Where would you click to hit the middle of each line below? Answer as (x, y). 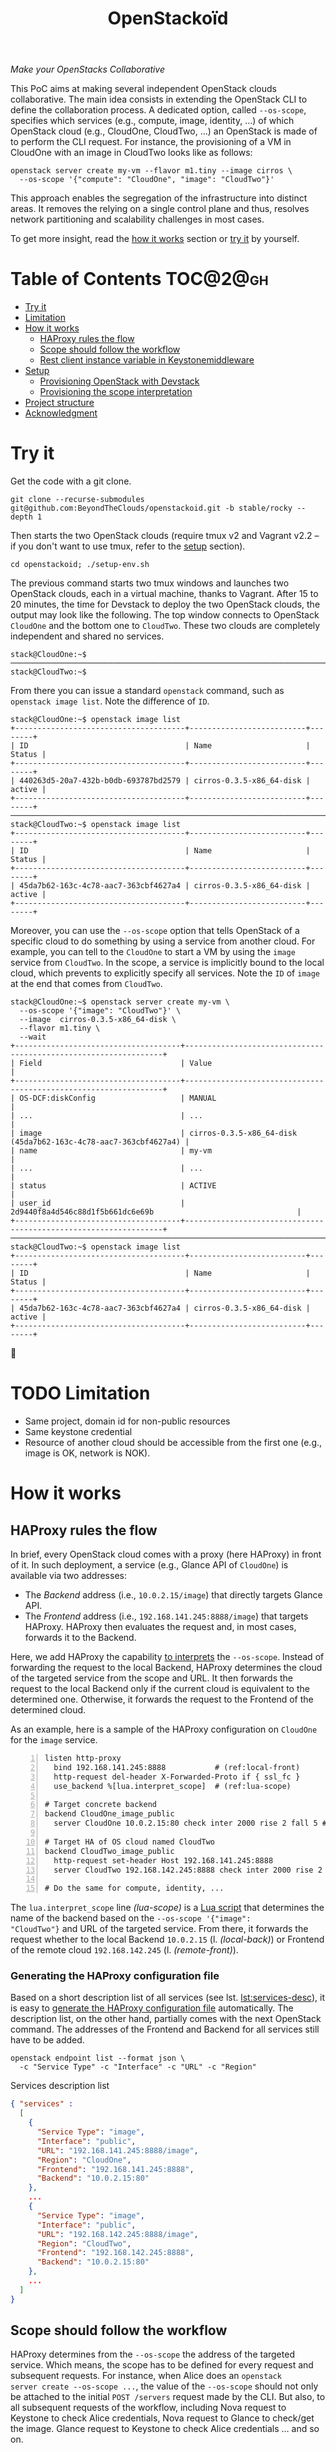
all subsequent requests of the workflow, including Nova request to (148, 2408)
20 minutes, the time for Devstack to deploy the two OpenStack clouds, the (165, 604)
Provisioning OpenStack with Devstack (119, 381)
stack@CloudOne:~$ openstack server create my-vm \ (120, 1002)
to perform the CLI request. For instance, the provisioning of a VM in (151, 142)
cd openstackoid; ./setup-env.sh (80, 565)
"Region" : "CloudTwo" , (84, 2243)
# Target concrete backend (100, 1805)
